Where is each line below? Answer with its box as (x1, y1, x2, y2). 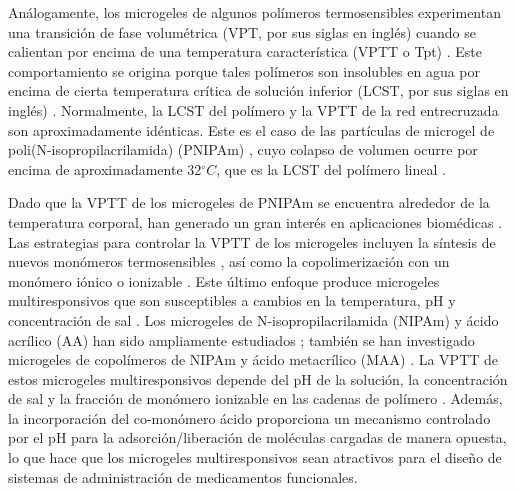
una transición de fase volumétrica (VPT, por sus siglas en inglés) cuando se (8, 21, 476, 42)
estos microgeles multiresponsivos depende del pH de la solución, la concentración (8, 368, 508, 389)
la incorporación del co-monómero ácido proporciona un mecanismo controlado (8, 407, 491, 428)
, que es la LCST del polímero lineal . (216, 158, 446, 179)
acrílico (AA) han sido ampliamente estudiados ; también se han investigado (8, 329, 475, 350)
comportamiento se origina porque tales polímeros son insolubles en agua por (8, 60, 480, 81)
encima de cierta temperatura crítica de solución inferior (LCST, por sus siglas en (8, 80, 509, 101)
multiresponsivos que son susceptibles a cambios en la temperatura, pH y (8, 290, 456, 311)
